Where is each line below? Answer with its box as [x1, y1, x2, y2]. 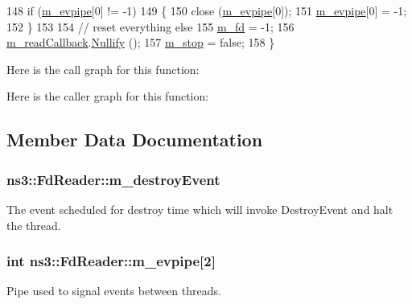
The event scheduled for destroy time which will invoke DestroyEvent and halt [6, 200, 393, 217]
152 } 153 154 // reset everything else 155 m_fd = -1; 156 [6, 18, 295, 35]
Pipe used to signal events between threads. [6, 282, 221, 299]
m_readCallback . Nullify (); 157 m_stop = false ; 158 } [6, 34, 275, 51]
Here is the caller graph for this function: [6, 88, 209, 105]
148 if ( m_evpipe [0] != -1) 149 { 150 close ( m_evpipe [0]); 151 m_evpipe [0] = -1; [6, 2, 407, 18]
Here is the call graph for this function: [6, 60, 200, 77]
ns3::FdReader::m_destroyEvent [6, 169, 220, 189]
